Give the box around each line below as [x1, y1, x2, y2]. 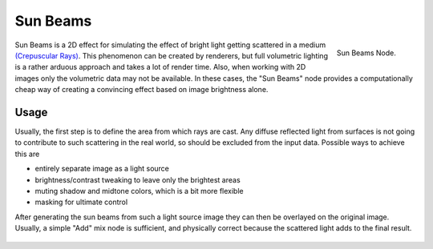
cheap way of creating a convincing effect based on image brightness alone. [14, 85, 269, 94]
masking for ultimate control [34, 197, 128, 207]
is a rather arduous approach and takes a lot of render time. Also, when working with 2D [14, 62, 306, 72]
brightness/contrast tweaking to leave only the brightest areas [34, 175, 241, 184]
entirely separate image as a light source [34, 164, 170, 174]
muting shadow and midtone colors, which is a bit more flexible [34, 186, 244, 195]
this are [14, 149, 40, 159]
